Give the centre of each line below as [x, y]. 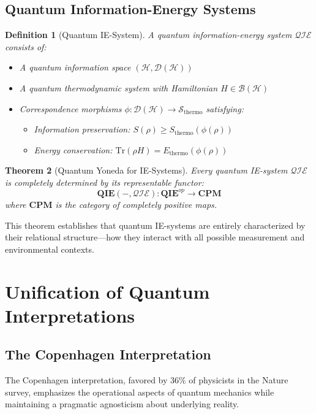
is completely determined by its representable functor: [104, 182]
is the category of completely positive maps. [136, 205]
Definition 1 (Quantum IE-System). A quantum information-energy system [149, 35]
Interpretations [70, 315]
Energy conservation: [73, 149]
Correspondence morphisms [70, 108]
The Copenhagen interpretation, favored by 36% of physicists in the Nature [147, 380]
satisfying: [225, 108]
